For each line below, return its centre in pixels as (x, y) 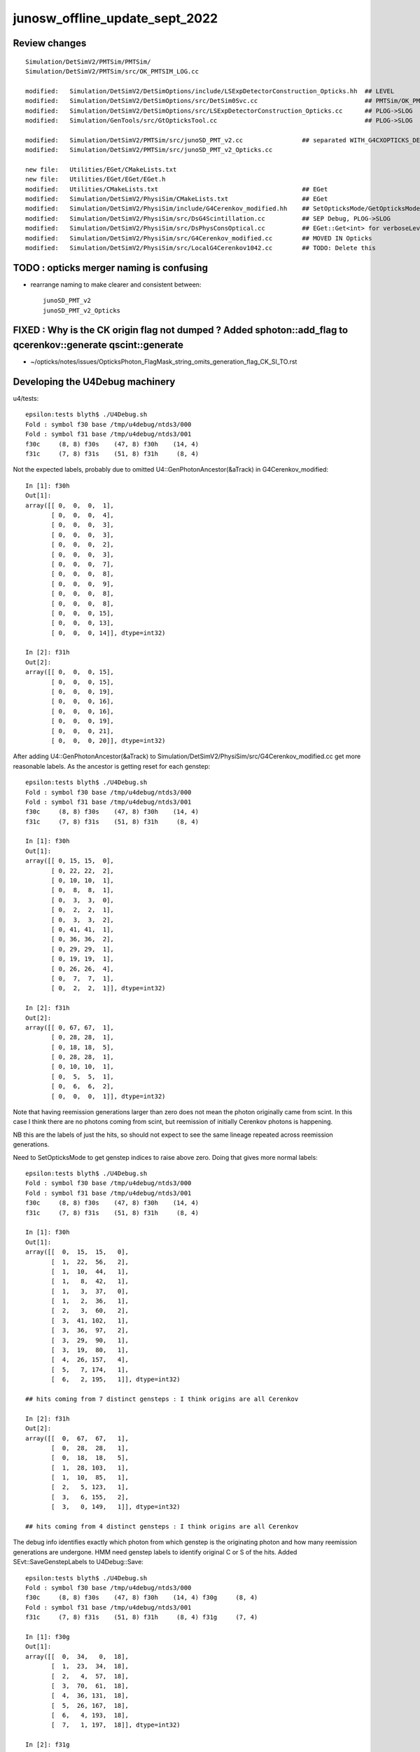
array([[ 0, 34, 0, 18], (77, 1656)
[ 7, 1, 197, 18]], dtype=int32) (116, 1725)
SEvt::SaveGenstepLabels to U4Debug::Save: (78, 1562)
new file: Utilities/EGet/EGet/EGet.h (96, 179)
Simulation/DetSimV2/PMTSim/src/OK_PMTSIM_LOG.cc (112, 71)
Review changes (50, 43)
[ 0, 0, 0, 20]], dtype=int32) (108, 740)
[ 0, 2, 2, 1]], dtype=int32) (108, 988)
